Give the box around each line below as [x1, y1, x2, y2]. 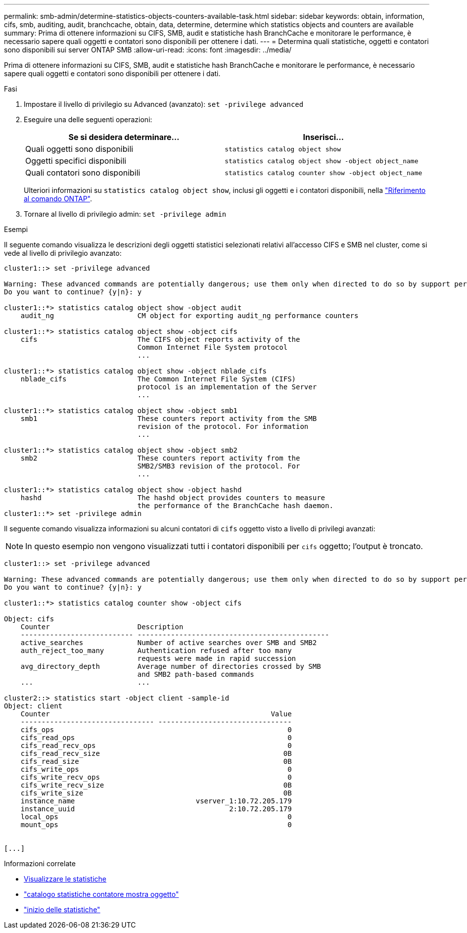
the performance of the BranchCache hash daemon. [137, 502, 333, 510]
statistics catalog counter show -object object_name [225, 169, 422, 177]
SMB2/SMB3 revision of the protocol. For [137, 462, 300, 470]
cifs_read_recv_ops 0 [20, 742, 292, 749]
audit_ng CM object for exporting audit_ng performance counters [20, 312, 359, 320]
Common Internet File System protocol [137, 343, 288, 351]
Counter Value [20, 710, 292, 718]
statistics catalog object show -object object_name [225, 157, 419, 165]
